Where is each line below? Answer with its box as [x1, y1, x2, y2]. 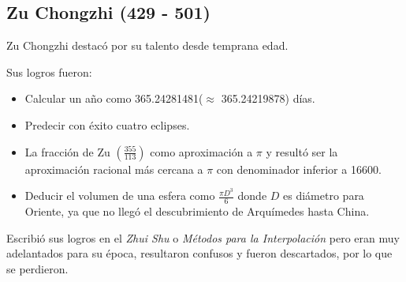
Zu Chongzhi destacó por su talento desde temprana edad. [6, 37, 289, 54]
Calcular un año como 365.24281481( [24, 90, 203, 107]
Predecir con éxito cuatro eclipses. [24, 116, 190, 133]
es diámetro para [283, 187, 364, 204]
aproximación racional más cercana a [24, 160, 203, 177]
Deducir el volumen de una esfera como [24, 187, 215, 204]
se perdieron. [6, 260, 69, 276]
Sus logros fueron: [6, 63, 92, 80]
